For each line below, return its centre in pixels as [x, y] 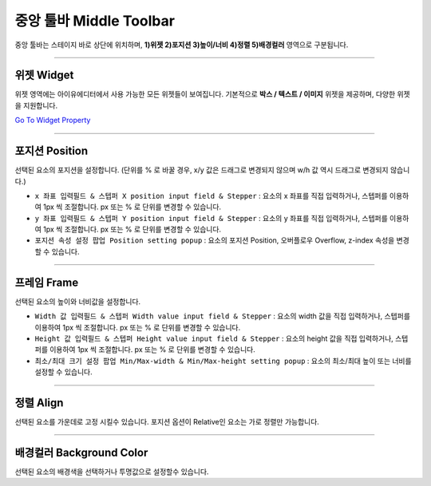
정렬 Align [39, 403]
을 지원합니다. [36, 105]
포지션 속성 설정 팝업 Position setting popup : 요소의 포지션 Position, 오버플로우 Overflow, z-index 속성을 [215, 240]
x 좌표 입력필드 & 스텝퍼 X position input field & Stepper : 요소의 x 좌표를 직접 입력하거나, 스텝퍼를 [211, 196]
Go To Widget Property [53, 121]
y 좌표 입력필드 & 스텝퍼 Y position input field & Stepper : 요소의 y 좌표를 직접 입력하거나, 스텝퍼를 [212, 218]
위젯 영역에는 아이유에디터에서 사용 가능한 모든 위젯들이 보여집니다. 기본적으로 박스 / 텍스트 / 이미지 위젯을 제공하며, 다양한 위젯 [212, 94]
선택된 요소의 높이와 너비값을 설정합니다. [78, 301]
